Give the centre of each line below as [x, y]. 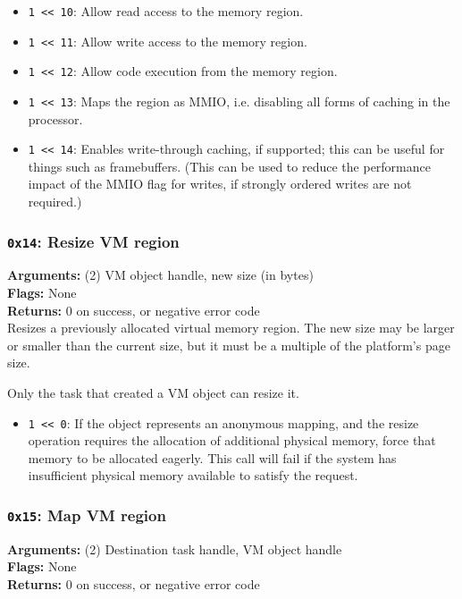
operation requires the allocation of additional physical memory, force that [232, 440]
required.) [55, 202]
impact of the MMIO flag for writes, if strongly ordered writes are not [220, 184]
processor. [55, 118]
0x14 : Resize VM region [93, 241]
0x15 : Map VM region [87, 515]
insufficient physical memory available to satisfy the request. [193, 475]
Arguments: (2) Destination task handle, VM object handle [175, 548]
